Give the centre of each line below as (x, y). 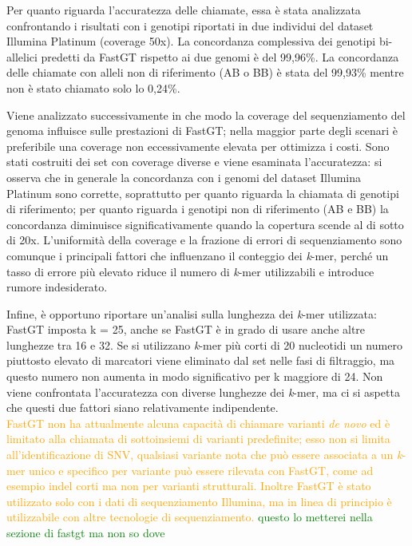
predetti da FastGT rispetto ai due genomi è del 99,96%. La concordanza (220, 56)
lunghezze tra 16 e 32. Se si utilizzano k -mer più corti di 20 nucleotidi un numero (204, 344)
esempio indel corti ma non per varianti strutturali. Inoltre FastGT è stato (189, 486)
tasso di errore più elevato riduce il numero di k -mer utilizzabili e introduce (190, 271)
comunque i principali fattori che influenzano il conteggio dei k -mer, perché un (198, 255)
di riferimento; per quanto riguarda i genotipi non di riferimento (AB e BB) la (198, 209)
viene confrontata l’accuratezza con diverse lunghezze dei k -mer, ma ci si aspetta (203, 392)
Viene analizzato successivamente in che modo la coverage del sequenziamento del (206, 115)
